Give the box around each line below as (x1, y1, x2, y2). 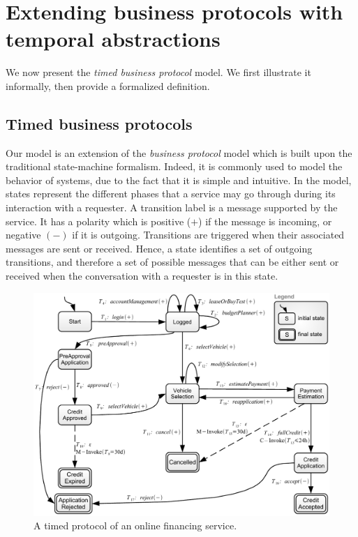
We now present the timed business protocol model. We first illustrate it (6, 65, 311, 80)
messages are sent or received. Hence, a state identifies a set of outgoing (6, 241, 313, 255)
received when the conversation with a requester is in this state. (6, 268, 278, 283)
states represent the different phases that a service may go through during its (6, 186, 336, 201)
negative (6, 227, 41, 242)
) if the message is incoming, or (198, 213, 332, 228)
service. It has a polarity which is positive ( (6, 213, 191, 228)
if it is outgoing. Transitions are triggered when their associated (72, 227, 345, 242)
